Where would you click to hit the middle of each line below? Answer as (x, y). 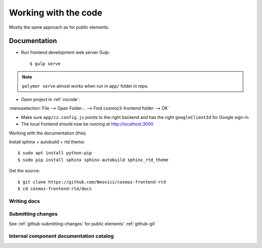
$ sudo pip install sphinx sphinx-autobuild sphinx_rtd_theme (93, 160)
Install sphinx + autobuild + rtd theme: (47, 142)
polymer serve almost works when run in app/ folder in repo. (85, 86)
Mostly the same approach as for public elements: (59, 27)
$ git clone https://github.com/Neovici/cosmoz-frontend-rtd (92, 182)
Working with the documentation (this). (48, 133)
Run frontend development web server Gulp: (65, 52)
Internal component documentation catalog (61, 236)
